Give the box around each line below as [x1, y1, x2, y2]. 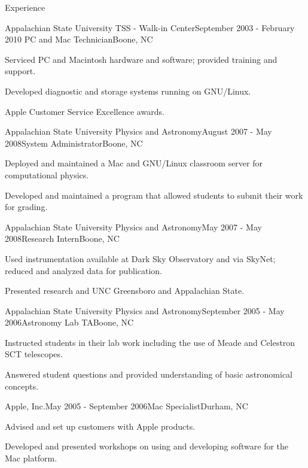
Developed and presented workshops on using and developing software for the [5, 440, 289, 452]
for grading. [5, 200, 48, 213]
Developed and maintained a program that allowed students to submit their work [5, 189, 303, 201]
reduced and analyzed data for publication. [5, 264, 163, 276]
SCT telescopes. [5, 348, 63, 360]
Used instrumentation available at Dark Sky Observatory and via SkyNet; [5, 252, 276, 265]
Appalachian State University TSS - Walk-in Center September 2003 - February [5, 21, 295, 34]
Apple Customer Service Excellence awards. [5, 105, 164, 117]
